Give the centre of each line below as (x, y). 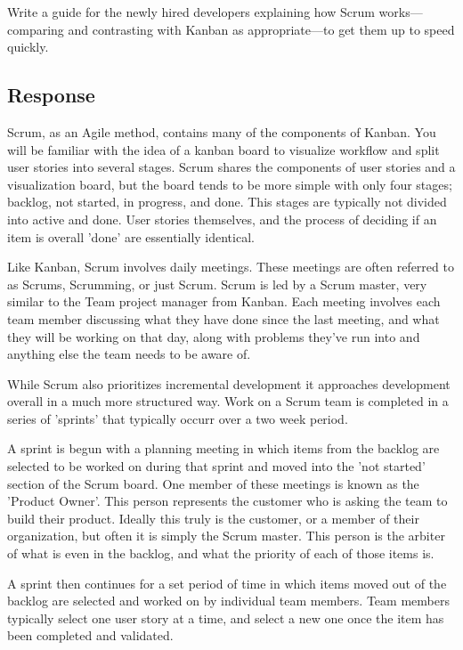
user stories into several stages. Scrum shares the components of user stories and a (231, 167)
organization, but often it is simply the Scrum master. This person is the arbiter (226, 536)
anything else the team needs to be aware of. (129, 354)
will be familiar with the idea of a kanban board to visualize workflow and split (223, 149)
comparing (36, 29)
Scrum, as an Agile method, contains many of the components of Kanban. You (222, 131)
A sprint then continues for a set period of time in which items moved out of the (227, 583)
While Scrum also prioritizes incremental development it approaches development (229, 383)
